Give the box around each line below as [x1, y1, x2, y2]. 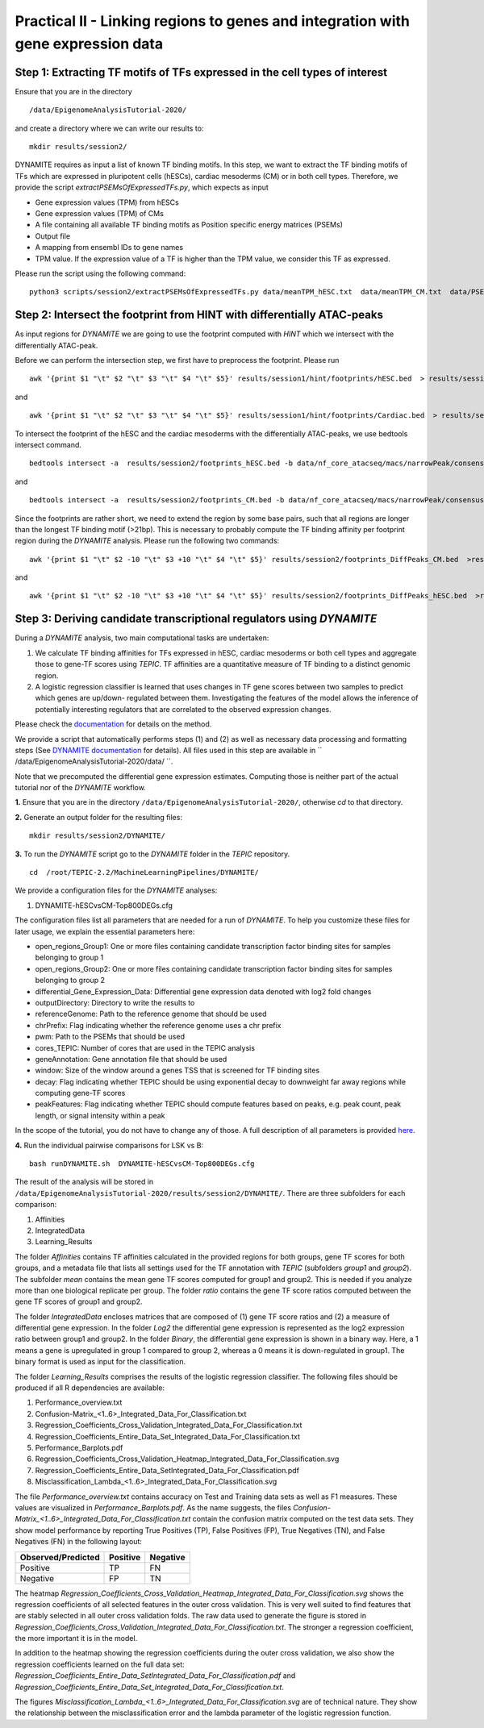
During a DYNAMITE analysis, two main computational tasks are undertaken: [15, 633, 269, 643]
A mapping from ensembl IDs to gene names [35, 243, 184, 252]
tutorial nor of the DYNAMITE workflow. [15, 783, 147, 793]
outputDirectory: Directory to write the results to [35, 997, 195, 1007]
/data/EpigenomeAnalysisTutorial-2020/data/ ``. [15, 756, 173, 766]
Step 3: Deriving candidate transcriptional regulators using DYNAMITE [15, 612, 378, 626]
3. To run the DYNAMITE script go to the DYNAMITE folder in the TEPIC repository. [15, 849, 290, 859]
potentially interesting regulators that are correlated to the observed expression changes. [35, 704, 332, 714]
